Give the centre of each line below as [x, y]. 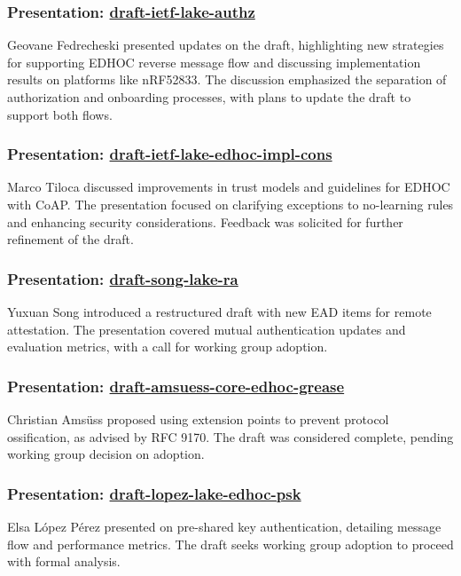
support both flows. [60, 114]
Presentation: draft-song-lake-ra [123, 278]
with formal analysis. [64, 561]
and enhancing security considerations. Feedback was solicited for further [205, 221]
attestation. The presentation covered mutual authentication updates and [207, 329]
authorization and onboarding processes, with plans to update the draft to [209, 97]
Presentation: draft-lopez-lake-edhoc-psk [154, 493]
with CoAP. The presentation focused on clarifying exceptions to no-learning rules [230, 204]
